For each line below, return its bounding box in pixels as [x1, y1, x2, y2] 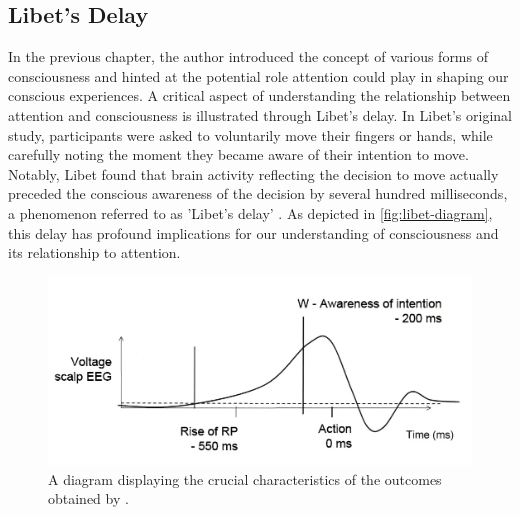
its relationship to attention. [8, 242, 181, 263]
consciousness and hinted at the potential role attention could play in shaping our [8, 65, 509, 86]
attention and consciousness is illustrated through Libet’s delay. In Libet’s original [8, 104, 512, 125]
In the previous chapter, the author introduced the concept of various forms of [8, 46, 488, 67]
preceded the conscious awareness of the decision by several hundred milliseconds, [8, 183, 508, 204]
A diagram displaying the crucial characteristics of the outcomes [48, 468, 442, 489]
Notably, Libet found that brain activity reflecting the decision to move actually [8, 163, 499, 184]
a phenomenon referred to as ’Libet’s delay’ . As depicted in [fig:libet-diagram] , [8, 202, 493, 223]
